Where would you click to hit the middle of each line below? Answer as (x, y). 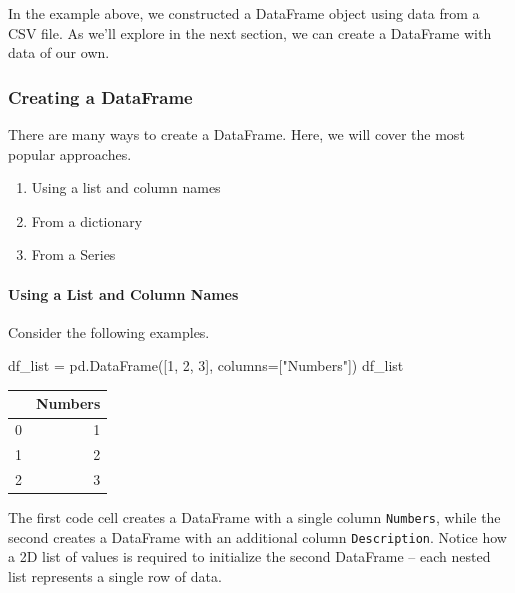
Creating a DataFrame (100, 96)
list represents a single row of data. (115, 575)
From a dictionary (87, 220)
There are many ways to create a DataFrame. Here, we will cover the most (236, 134)
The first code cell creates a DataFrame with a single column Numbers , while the (254, 517)
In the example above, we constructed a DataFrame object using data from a (244, 13)
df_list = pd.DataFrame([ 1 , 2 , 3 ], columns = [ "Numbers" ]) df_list (206, 365)
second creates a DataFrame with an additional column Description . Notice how (257, 536)
